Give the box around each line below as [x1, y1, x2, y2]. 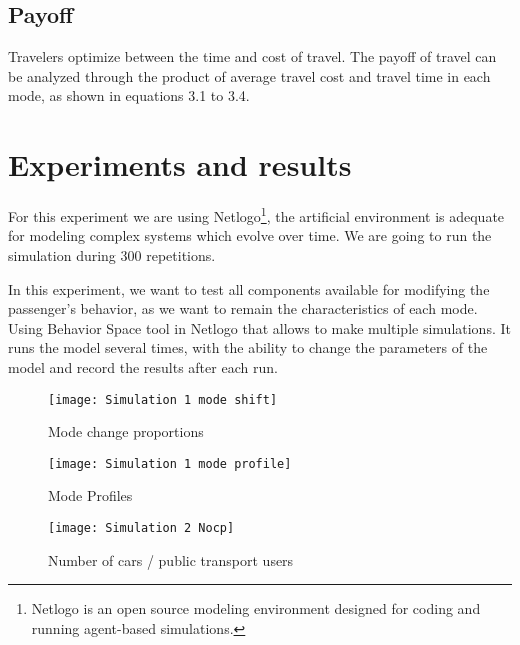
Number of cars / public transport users [48, 549, 294, 570]
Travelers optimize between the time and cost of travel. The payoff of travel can [8, 46, 497, 67]
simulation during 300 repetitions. [8, 244, 216, 265]
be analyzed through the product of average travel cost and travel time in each [8, 65, 491, 86]
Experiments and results [8, 144, 352, 185]
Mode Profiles [48, 485, 133, 506]
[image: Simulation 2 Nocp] [48, 521, 235, 536]
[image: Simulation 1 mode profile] [48, 456, 292, 471]
